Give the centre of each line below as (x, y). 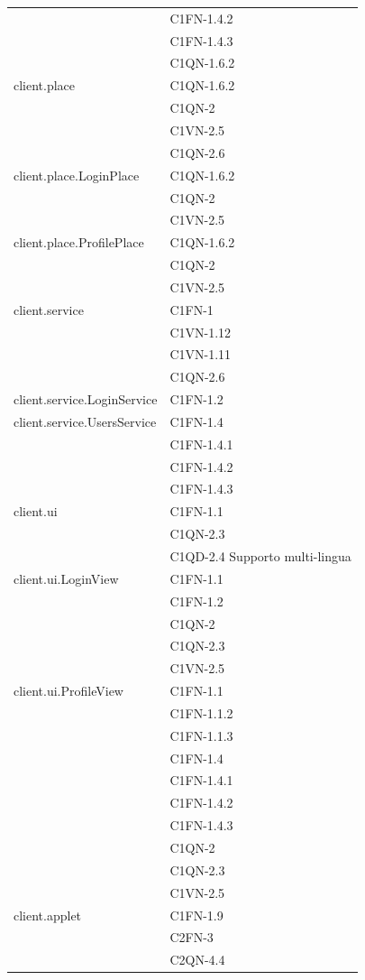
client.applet (48, 915)
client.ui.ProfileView (68, 691)
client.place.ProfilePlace (79, 242)
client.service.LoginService (86, 399)
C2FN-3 (192, 937)
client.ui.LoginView (66, 578)
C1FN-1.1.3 (201, 735)
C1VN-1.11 (201, 354)
